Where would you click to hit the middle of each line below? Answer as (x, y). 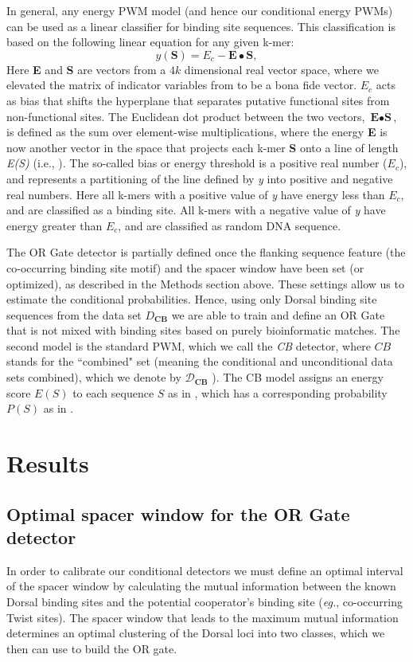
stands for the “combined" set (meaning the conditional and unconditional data (200, 361)
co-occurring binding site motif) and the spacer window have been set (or (185, 267)
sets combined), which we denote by (94, 377)
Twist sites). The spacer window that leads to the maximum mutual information (203, 617)
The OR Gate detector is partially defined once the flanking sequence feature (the (206, 252)
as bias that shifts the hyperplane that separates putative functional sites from (198, 100)
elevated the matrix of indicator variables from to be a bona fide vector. (182, 85)
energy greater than (55, 225)
